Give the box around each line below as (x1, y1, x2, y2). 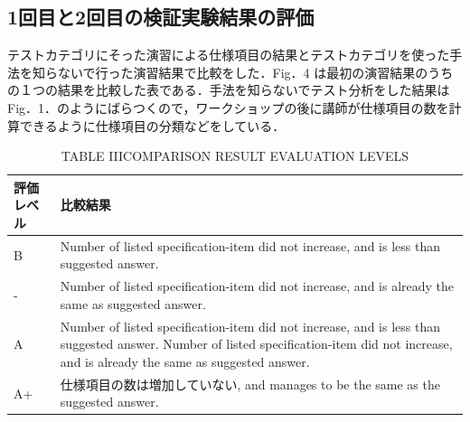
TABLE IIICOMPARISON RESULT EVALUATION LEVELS (61, 146, 409, 165)
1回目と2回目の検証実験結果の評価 (7, 3, 315, 31)
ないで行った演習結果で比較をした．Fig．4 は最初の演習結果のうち (57, 62, 454, 81)
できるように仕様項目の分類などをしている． (19, 116, 286, 135)
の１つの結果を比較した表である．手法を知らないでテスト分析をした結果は (7, 80, 450, 99)
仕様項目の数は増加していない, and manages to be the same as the (60, 374, 440, 393)
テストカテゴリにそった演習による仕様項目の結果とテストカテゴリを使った (7, 45, 450, 64)
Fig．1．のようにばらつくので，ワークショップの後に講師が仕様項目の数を (7, 98, 449, 117)
